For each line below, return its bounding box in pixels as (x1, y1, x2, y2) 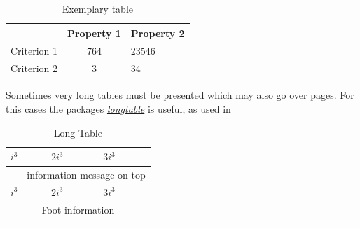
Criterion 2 (11, 61, 57, 76)
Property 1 (67, 25, 121, 40)
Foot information (41, 202, 115, 216)
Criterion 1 (11, 43, 57, 58)
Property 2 (130, 25, 185, 40)
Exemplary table (62, 1, 133, 15)
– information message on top (18, 167, 146, 181)
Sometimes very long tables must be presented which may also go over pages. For (6, 88, 354, 102)
